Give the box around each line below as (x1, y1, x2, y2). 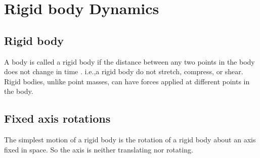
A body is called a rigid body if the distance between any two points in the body (4, 56, 255, 67)
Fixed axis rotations (4, 111, 111, 126)
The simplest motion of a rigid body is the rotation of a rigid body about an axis (4, 134, 256, 145)
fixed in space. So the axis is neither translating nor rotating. (4, 144, 193, 154)
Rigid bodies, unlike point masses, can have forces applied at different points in (4, 76, 250, 86)
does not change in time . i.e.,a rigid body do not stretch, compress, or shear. (4, 66, 243, 77)
